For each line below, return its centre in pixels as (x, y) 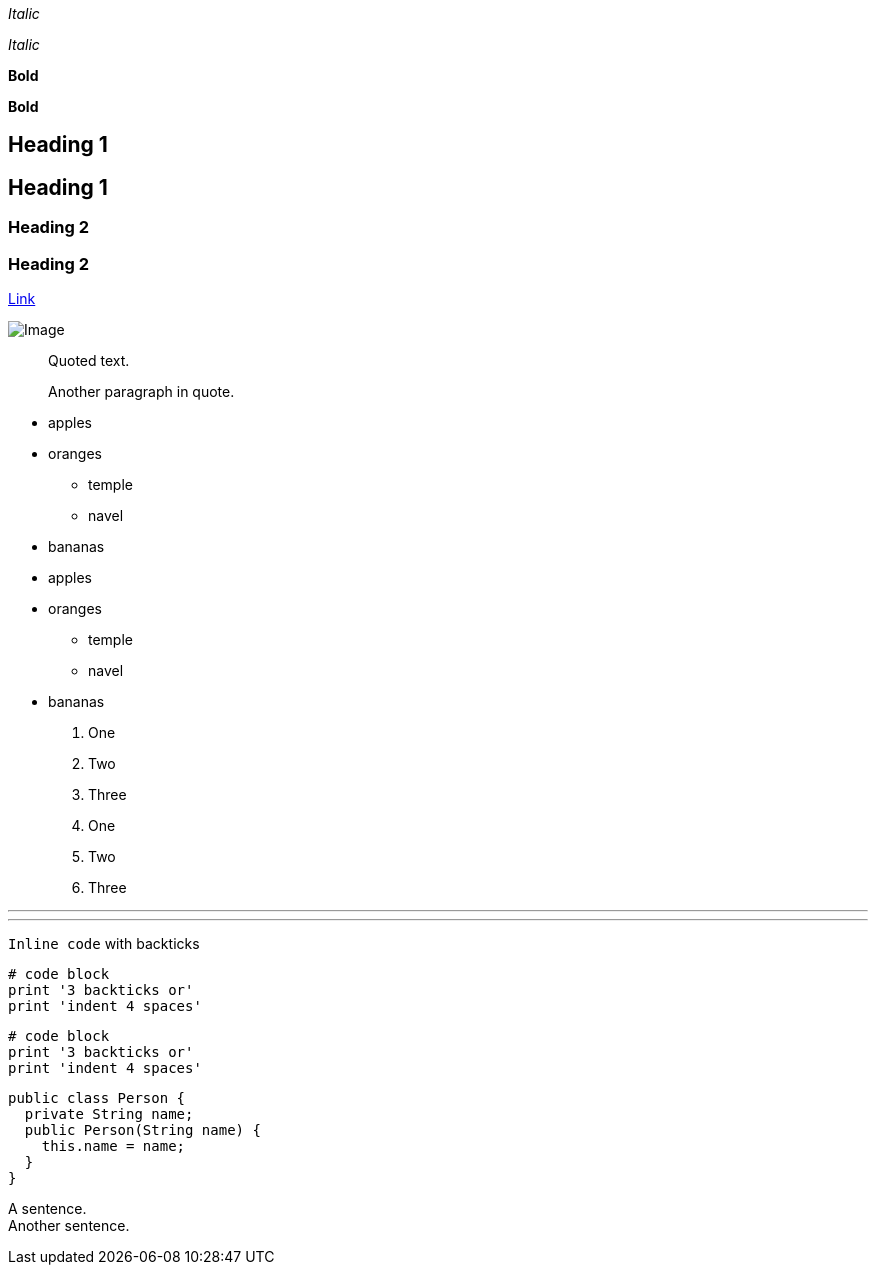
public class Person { (97, 1098)
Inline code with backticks (104, 944)
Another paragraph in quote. (141, 392)
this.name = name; (113, 1146)
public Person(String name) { (142, 1130)
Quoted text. (89, 361)
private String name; (109, 1114)
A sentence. (47, 1209)
